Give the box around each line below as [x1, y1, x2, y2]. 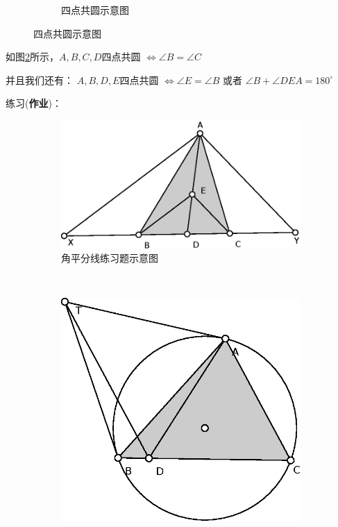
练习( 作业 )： [6, 96, 62, 110]
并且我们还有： [6, 72, 74, 87]
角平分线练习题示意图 [61, 251, 158, 265]
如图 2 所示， [6, 49, 59, 64]
